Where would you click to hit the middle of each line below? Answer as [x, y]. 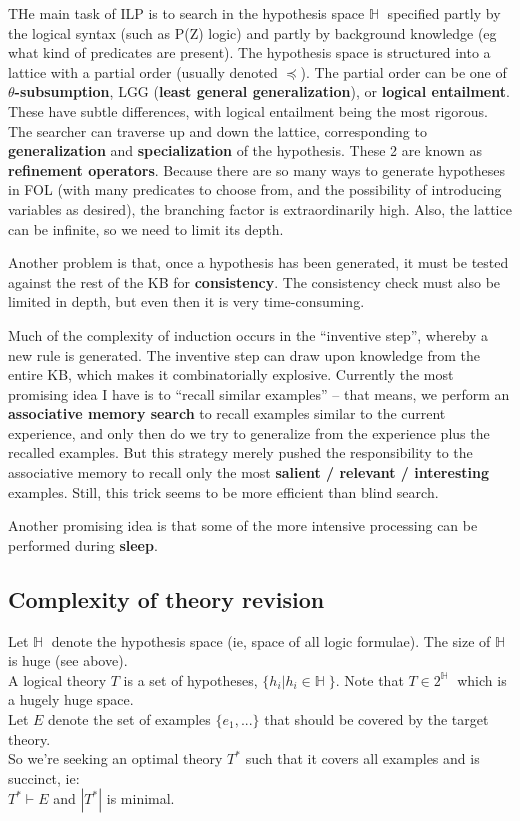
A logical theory [57, 679]
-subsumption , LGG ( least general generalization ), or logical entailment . [262, 91]
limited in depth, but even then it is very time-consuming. [186, 301]
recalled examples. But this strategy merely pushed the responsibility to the [240, 452]
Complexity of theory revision [166, 598]
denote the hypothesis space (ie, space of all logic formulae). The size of [271, 640]
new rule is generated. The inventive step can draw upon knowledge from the [244, 354]
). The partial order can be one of [403, 71]
